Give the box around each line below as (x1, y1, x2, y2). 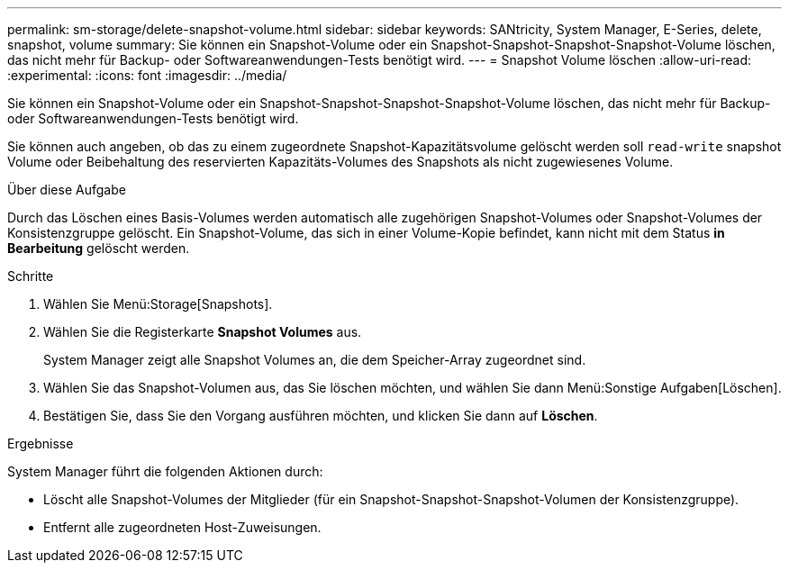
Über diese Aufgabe (7, 182, 126, 197)
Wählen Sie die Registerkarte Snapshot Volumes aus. (43, 324, 362, 339)
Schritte (7, 268, 54, 284)
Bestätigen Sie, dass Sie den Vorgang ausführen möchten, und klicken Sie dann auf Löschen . (43, 408, 598, 423)
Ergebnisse (7, 436, 74, 451)
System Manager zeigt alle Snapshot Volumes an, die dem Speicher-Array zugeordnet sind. (43, 352, 586, 367)
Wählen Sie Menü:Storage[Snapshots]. (43, 296, 273, 312)
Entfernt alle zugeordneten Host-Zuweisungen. (43, 520, 322, 535)
